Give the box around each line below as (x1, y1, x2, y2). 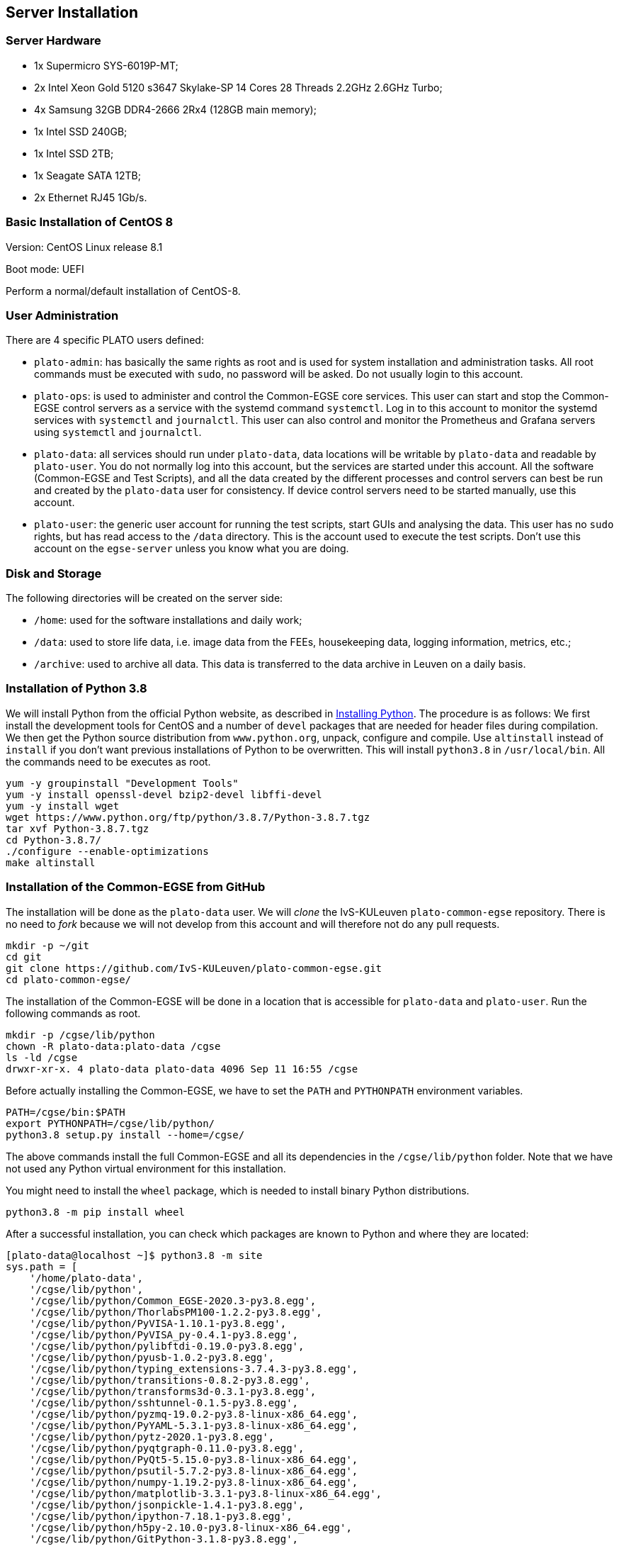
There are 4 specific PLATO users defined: (6, 334, 204, 347)
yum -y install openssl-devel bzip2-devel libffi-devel (6, 788, 322, 800)
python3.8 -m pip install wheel (6, 1206, 185, 1218)
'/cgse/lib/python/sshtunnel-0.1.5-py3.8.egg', (29, 1396, 299, 1408)
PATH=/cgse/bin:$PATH (6, 1106, 125, 1118)
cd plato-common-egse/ (6, 973, 132, 985)
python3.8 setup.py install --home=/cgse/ (6, 1128, 245, 1141)
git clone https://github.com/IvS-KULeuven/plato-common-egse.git (6, 962, 382, 974)
